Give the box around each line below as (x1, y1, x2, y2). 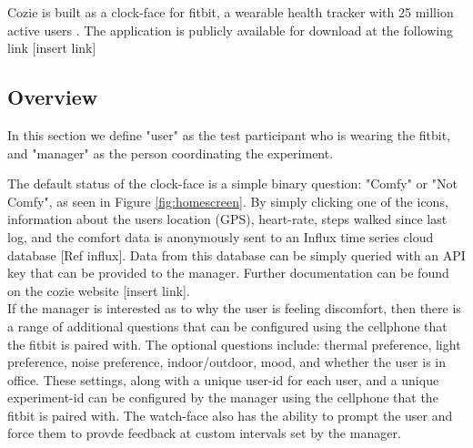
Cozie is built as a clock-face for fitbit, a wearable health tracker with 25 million (7, 3, 454, 21)
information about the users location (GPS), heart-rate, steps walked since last (7, 209, 448, 229)
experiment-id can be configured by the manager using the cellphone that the (7, 388, 438, 407)
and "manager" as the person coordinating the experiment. (7, 143, 334, 162)
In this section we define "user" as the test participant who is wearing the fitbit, (7, 125, 451, 144)
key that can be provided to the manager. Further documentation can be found (7, 263, 449, 282)
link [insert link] (7, 38, 96, 57)
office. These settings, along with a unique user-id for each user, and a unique (7, 370, 439, 389)
